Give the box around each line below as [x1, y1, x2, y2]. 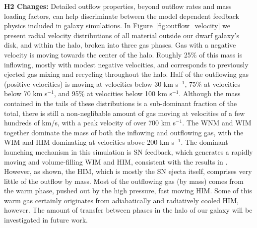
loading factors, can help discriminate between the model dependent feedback [4, 10, 239, 21]
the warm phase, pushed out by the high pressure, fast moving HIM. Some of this [4, 185, 252, 196]
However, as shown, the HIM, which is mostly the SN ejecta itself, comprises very [4, 166, 252, 176]
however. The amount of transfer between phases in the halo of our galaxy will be [4, 205, 253, 215]
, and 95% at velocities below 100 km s [54, 88, 172, 99]
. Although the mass [179, 88, 241, 99]
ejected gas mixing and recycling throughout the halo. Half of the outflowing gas [4, 69, 249, 79]
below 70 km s [4, 88, 48, 99]
